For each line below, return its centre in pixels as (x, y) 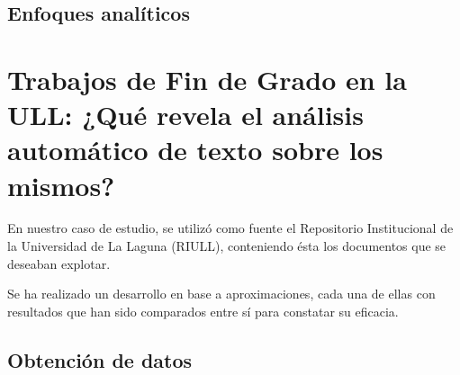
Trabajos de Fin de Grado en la (207, 79)
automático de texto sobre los (195, 150)
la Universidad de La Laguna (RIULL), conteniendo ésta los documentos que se (227, 246)
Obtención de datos (100, 359)
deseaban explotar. (59, 263)
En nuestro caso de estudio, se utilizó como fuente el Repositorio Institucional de (230, 228)
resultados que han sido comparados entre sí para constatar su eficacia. (203, 311)
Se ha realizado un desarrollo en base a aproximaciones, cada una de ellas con (221, 294)
